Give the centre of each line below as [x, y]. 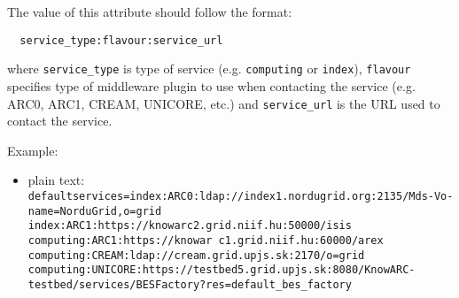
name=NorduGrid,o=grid [95, 211]
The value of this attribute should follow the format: [150, 11]
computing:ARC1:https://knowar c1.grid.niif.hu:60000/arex [206, 240]
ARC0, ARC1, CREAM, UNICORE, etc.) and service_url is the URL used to [224, 103]
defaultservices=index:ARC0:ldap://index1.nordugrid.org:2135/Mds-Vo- [241, 196]
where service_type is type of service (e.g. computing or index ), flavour [209, 69]
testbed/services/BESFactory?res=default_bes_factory [190, 284]
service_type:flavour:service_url [121, 40]
